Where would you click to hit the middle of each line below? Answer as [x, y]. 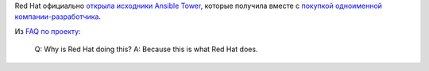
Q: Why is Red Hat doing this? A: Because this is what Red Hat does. [146, 49]
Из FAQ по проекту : [48, 31]
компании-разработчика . [58, 17]
